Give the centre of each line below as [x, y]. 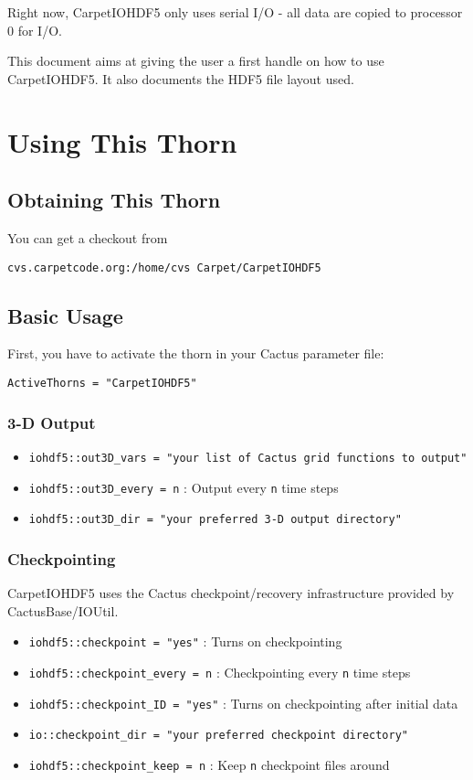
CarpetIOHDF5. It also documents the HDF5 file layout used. [181, 78]
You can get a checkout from [88, 237]
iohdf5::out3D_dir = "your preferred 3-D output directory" [215, 520]
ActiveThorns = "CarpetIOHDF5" [102, 383]
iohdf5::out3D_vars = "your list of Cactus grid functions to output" [248, 458]
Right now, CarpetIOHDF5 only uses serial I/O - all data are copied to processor [235, 12]
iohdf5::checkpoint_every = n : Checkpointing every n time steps [220, 672]
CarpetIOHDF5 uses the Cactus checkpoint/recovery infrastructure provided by [231, 593]
